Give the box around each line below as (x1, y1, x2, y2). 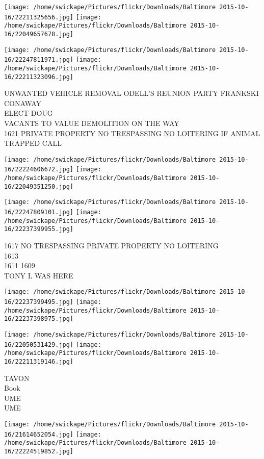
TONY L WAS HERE (4, 270, 73, 280)
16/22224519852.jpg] (4, 448, 74, 455)
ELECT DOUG (4, 108, 53, 118)
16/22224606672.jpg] (4, 166, 74, 173)
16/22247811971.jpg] (4, 56, 74, 64)
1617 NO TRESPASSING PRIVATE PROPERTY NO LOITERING (4, 240, 219, 251)
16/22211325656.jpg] (4, 13, 74, 21)
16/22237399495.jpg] (4, 298, 74, 306)
